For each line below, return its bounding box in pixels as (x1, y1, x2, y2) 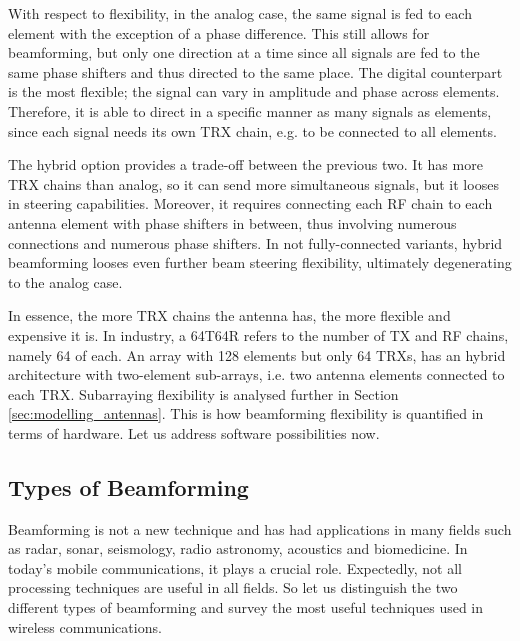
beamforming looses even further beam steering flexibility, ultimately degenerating (8, 252, 512, 273)
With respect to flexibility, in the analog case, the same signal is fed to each (8, 3, 472, 23)
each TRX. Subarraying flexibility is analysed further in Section (8, 383, 399, 404)
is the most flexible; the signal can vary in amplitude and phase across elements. (8, 81, 500, 102)
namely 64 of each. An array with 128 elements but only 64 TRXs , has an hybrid (8, 344, 506, 365)
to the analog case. (8, 271, 123, 292)
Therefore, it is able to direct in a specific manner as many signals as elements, (8, 100, 492, 121)
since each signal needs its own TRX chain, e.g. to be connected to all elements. (8, 120, 497, 141)
